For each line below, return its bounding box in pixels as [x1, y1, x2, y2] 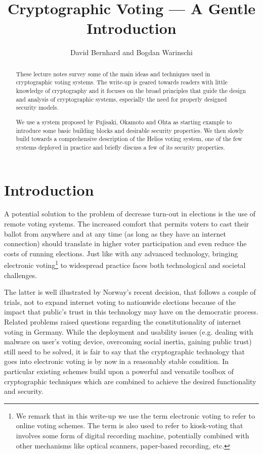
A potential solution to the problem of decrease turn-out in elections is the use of [4, 208, 256, 219]
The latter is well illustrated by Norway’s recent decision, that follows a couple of [4, 287, 256, 297]
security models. [16, 103, 59, 112]
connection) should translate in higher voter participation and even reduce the [4, 238, 247, 249]
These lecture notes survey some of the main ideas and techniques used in [16, 69, 210, 78]
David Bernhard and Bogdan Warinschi [70, 47, 193, 58]
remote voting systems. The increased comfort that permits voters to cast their [4, 218, 249, 229]
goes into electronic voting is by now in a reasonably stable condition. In [4, 356, 229, 367]
